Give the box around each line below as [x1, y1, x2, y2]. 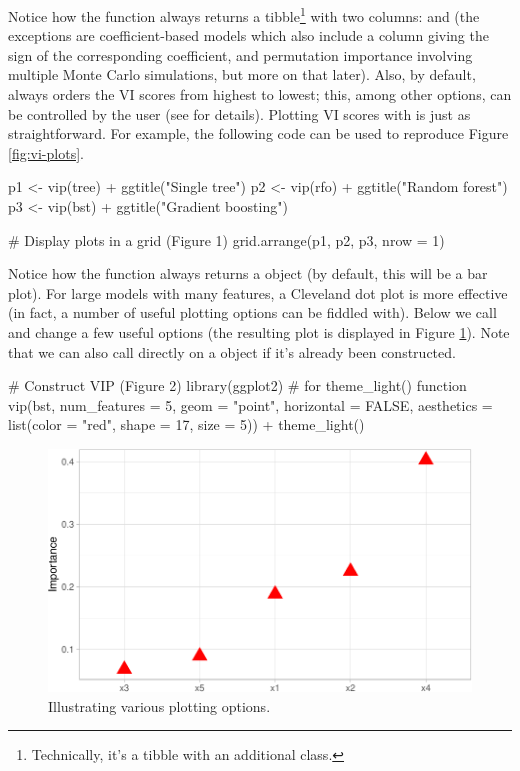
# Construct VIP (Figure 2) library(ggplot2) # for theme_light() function [8, 375, 467, 396]
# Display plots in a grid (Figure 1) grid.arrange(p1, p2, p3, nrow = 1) [8, 229, 445, 250]
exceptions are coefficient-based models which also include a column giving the [8, 25, 489, 46]
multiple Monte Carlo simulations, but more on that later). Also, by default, [8, 64, 476, 85]
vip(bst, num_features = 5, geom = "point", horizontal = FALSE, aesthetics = [8, 394, 493, 415]
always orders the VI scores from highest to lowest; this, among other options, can [8, 84, 512, 105]
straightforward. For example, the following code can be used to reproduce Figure [8, 123, 509, 144]
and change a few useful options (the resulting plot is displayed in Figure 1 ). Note [8, 321, 510, 342]
